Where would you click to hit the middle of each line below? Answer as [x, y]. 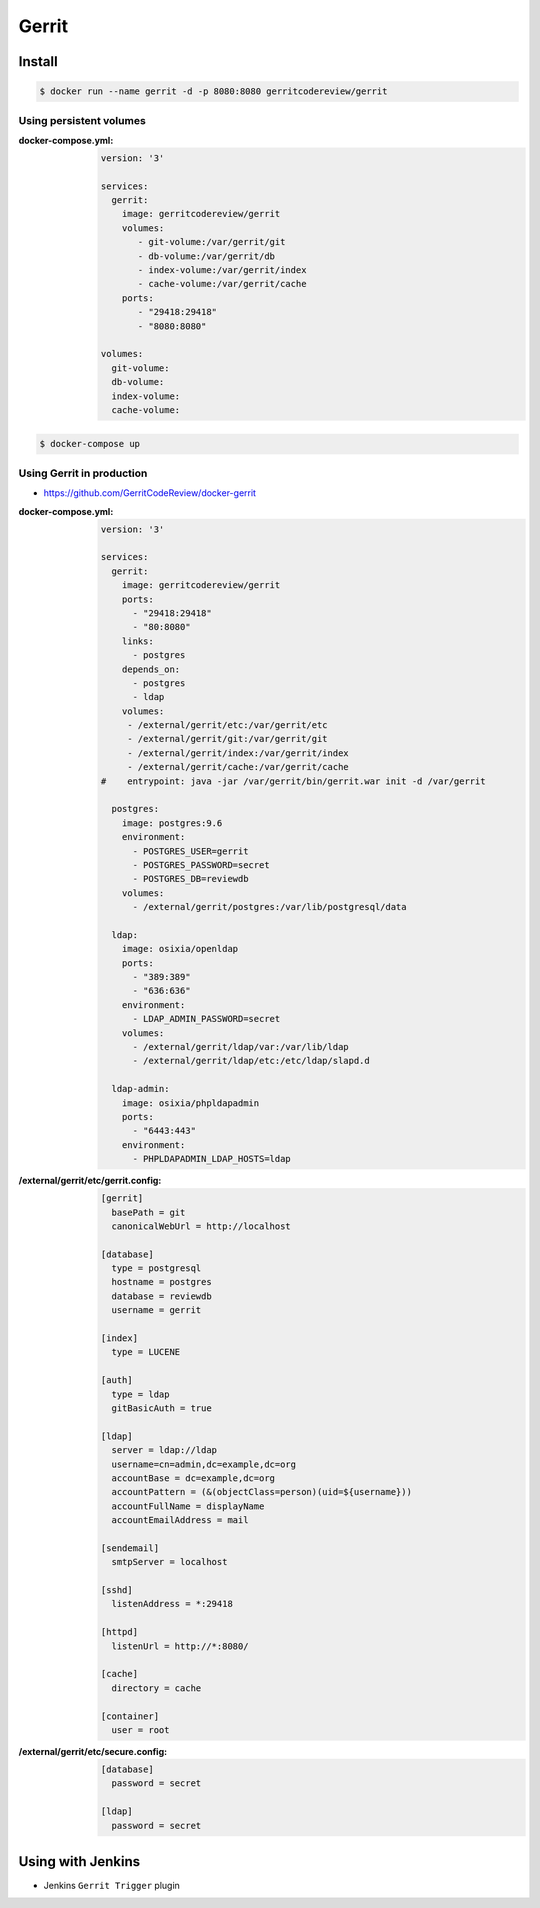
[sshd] [117, 1590]
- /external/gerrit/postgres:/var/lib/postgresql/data [269, 907]
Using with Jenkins [79, 1861]
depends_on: [151, 669]
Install [38, 61]
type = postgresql [156, 1268]
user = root [140, 1729]
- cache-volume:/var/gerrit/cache [222, 284]
